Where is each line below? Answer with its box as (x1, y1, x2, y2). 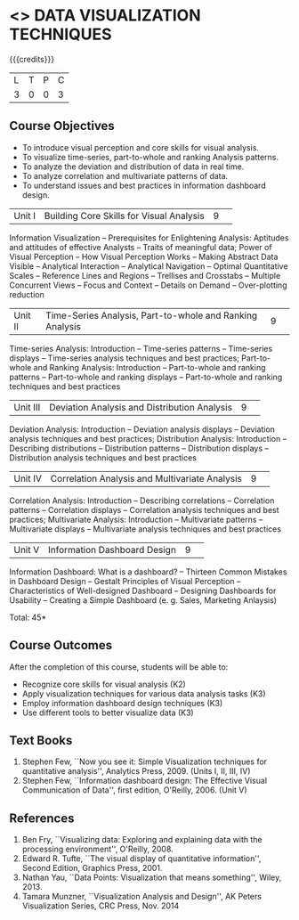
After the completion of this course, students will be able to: (9, 661, 229, 672)
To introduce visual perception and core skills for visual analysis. (21, 142, 260, 152)
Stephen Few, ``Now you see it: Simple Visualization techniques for (21, 756, 268, 767)
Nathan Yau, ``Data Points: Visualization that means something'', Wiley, (21, 872, 282, 883)
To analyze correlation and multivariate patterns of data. (21, 170, 229, 181)
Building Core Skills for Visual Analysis (44, 209, 205, 222)
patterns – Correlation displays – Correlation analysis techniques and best (9, 504, 279, 515)
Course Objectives (9, 118, 116, 134)
